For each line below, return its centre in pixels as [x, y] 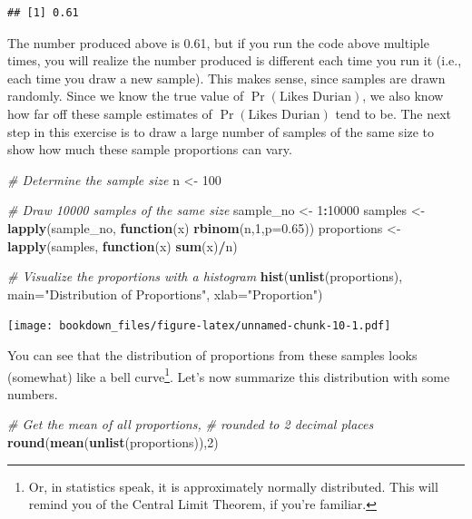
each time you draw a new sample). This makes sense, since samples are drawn [226, 78]
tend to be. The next [393, 113]
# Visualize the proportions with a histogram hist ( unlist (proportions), [205, 276]
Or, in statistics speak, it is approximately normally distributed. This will [233, 486]
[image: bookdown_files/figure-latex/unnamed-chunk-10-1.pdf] [199, 326]
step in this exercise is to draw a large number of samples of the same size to [221, 131]
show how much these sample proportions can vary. [150, 149]
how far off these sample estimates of [110, 113]
